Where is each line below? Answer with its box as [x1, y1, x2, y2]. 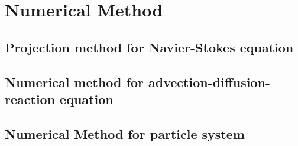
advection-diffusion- [148, 72, 271, 91]
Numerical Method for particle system [5, 124, 245, 142]
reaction [5, 89, 56, 108]
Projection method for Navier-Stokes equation [5, 38, 294, 56]
